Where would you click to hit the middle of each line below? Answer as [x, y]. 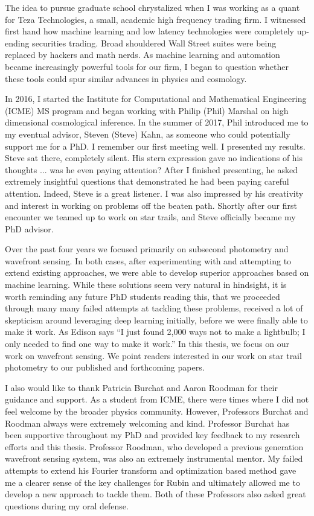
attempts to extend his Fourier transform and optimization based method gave [151, 470]
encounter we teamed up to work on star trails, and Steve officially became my [150, 217]
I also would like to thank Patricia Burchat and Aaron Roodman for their [142, 387]
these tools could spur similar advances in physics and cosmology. [126, 78]
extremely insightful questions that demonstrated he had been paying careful [147, 181]
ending [17, 43]
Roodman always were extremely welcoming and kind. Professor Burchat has [147, 423]
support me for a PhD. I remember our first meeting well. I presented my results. [155, 146]
